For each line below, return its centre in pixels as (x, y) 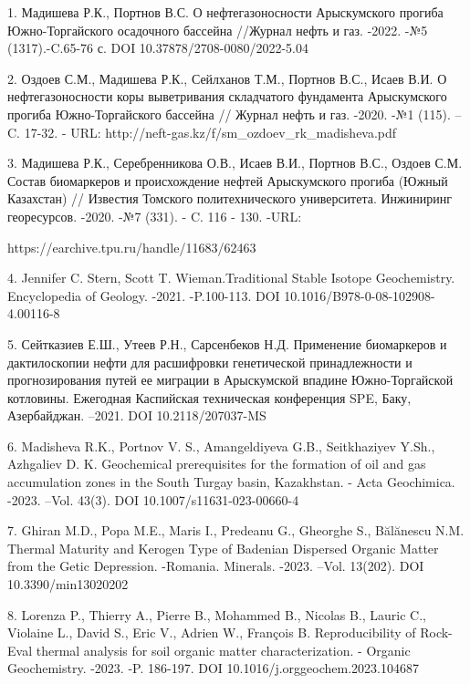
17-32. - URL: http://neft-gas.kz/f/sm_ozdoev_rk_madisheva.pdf (210, 132)
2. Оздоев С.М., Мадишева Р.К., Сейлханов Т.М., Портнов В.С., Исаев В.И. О (227, 78)
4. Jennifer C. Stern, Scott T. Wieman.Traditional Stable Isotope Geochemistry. (231, 278)
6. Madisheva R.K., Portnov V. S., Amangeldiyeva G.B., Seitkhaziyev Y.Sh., (221, 446)
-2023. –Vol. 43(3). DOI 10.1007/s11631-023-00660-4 (153, 499)
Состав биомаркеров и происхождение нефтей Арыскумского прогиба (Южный (228, 180)
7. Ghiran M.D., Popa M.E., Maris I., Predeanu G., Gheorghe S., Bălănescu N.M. (236, 530)
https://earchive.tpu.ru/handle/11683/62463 (132, 247)
